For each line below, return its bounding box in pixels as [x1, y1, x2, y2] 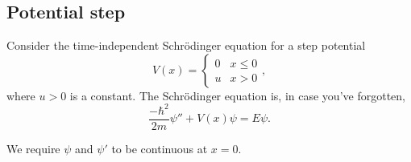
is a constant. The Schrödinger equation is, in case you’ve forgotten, [69, 87, 405, 103]
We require [6, 140, 60, 156]
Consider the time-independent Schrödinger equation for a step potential [6, 37, 366, 54]
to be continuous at [111, 140, 208, 156]
